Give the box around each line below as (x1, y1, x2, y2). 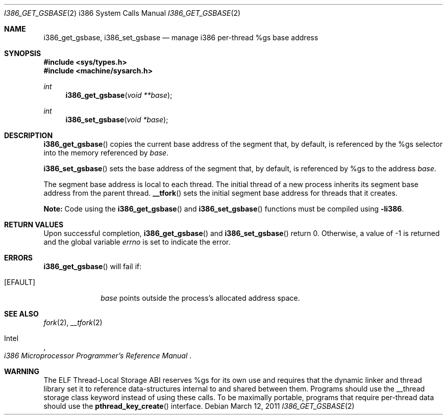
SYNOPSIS (4, 49, 41, 58)
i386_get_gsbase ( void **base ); (65, 91, 172, 99)
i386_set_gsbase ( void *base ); (65, 115, 168, 124)
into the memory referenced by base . (43, 148, 169, 157)
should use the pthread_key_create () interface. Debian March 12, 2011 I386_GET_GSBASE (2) (43, 402, 355, 410)
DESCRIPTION (4, 131, 53, 140)
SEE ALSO (4, 309, 39, 318)
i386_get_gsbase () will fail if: (43, 262, 142, 271)
